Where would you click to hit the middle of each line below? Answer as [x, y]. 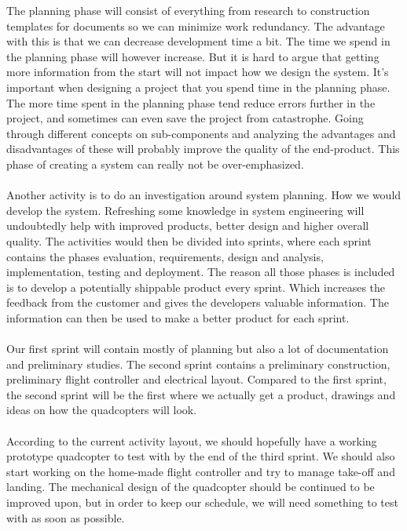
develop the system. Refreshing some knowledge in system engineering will [185, 210]
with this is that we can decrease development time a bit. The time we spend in [198, 41]
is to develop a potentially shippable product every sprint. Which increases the [196, 287]
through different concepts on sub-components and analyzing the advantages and [201, 133]
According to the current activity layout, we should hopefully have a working [192, 440]
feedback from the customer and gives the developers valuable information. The [198, 302]
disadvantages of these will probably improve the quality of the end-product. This [203, 149]
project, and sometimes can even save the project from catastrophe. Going [185, 118]
